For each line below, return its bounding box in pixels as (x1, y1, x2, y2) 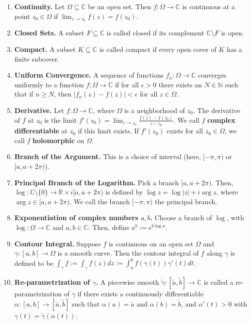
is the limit (44, 114, 77, 125)
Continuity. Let (14, 1, 65, 11)
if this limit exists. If (78, 126, 139, 136)
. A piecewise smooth (96, 276, 159, 287)
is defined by (105, 187, 143, 197)
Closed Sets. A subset (14, 28, 84, 38)
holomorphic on (33, 135, 84, 145)
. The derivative (193, 105, 240, 115)
